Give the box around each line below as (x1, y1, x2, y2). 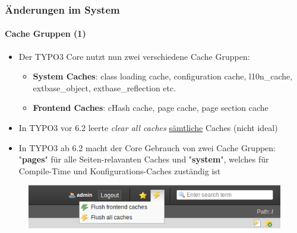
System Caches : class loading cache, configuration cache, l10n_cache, (33, 70, 293, 82)
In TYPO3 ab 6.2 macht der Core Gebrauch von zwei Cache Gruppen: (18, 141, 276, 154)
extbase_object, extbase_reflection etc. (33, 81, 176, 94)
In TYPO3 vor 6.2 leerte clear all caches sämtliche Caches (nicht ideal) (18, 122, 278, 134)
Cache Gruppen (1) (5, 27, 86, 40)
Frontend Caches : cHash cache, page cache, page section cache (33, 101, 268, 114)
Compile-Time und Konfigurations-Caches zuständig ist (18, 164, 221, 177)
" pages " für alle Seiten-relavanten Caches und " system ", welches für (18, 153, 269, 165)
